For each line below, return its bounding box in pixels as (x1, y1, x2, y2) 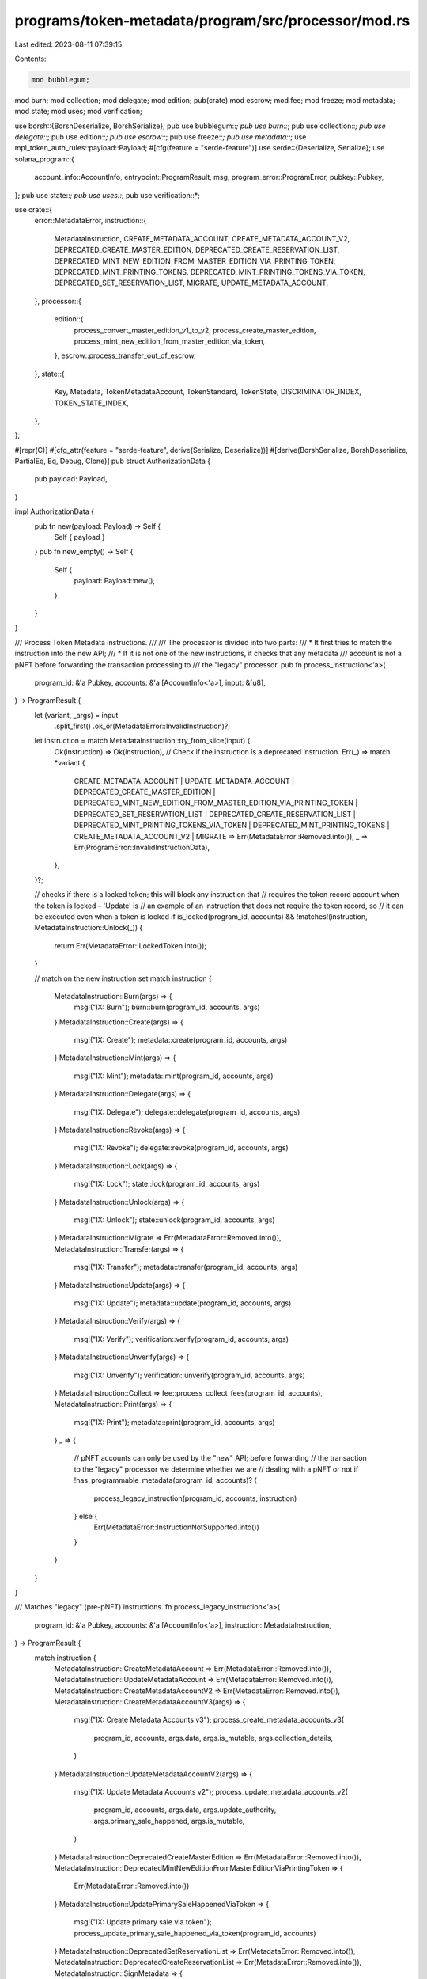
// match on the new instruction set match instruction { (34, 974, 213, 983)
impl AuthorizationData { (14, 507, 95, 516)
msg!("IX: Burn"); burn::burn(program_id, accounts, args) (74, 1002, 260, 1012)
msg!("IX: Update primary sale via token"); (74, 1917, 213, 1927)
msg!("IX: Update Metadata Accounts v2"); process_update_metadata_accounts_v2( (74, 1787, 348, 1797)
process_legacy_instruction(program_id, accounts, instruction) (93, 1493, 297, 1503)
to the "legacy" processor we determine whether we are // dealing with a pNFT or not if (74, 1464, 359, 1474)
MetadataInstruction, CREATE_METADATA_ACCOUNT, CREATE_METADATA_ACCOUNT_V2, (54, 234, 350, 243)
